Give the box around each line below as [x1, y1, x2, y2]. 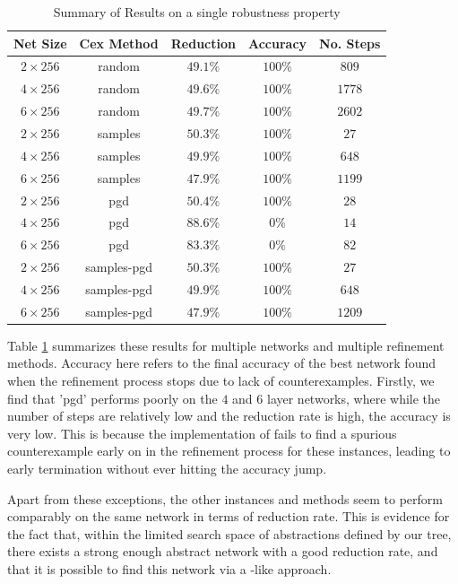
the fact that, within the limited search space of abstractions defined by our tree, [7, 524, 452, 543]
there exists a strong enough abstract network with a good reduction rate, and [7, 542, 438, 561]
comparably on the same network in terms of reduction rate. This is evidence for [7, 507, 450, 526]
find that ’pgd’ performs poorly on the [7, 388, 218, 407]
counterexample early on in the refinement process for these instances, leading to [7, 441, 451, 460]
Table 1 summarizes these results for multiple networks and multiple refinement [7, 336, 445, 354]
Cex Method [79, 33, 159, 52]
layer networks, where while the [266, 388, 441, 407]
